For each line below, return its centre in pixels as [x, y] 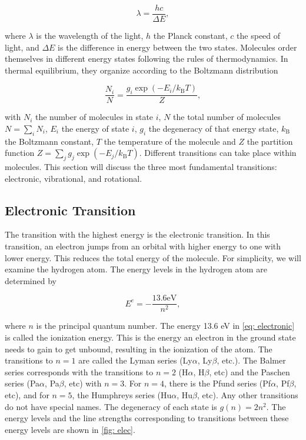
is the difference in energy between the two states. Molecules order [177, 47]
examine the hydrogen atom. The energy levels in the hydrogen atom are [136, 269]
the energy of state [95, 128]
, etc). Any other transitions [248, 395]
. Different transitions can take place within [218, 153]
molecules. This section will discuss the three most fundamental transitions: [141, 167]
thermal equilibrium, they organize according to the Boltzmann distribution [142, 70]
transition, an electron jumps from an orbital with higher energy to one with [143, 246]
